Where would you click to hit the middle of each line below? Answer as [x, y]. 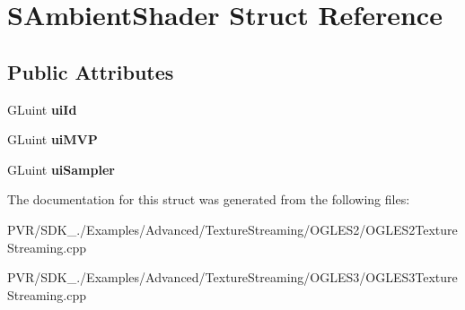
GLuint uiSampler [61, 169]
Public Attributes [91, 71]
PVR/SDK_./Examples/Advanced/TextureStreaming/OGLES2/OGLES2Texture [232, 229]
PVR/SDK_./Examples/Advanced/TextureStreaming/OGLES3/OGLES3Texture [232, 277]
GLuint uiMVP [53, 139]
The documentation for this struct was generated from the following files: [209, 199]
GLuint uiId [42, 109]
